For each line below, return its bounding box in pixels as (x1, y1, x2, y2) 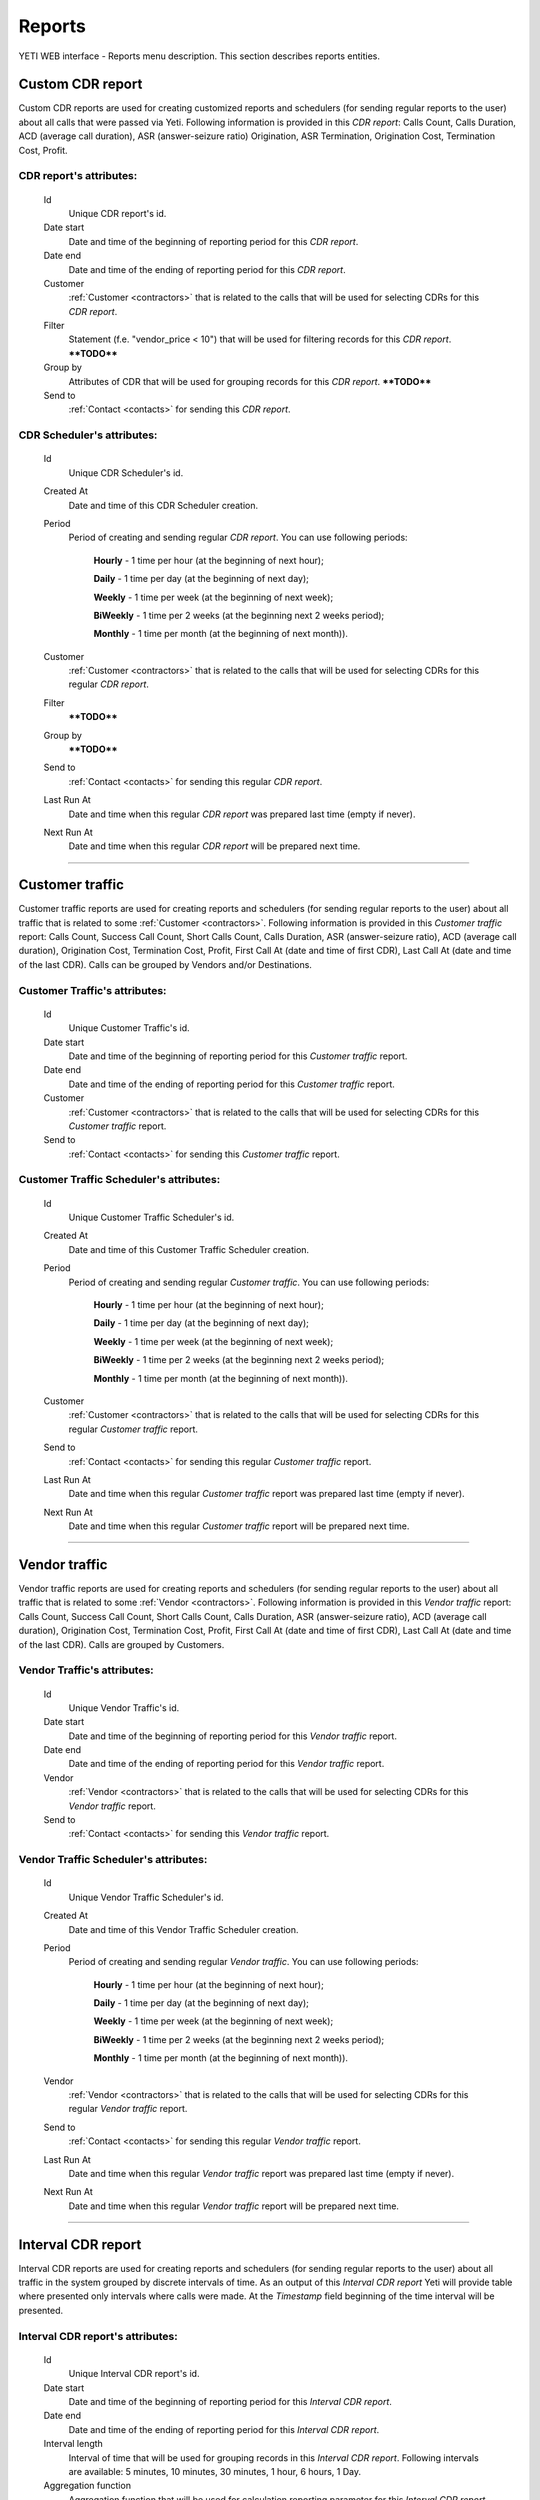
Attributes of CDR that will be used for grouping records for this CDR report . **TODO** (68, 375, 432, 387)
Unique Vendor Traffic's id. (68, 1701, 180, 1714)
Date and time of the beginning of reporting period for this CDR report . (68, 235, 359, 247)
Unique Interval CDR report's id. (68, 2368, 200, 2380)
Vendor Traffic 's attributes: (18, 1663, 154, 1677)
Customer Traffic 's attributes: (18, 983, 167, 997)
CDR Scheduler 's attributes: (18, 428, 158, 442)
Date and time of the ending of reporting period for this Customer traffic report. (68, 1078, 395, 1090)
